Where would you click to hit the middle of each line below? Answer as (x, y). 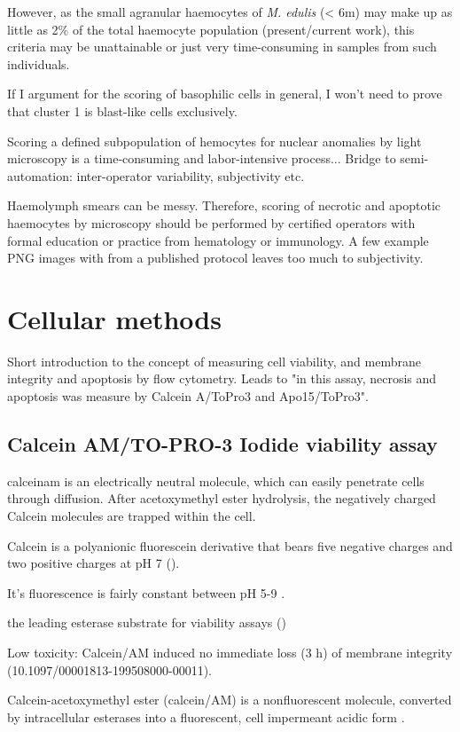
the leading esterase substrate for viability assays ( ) (147, 622)
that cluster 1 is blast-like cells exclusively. (122, 110)
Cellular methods (114, 318)
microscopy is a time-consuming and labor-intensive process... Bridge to (202, 158)
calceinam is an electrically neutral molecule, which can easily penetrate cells (216, 480)
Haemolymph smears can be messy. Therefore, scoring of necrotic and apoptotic (224, 205)
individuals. (39, 63)
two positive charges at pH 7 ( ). (94, 563)
